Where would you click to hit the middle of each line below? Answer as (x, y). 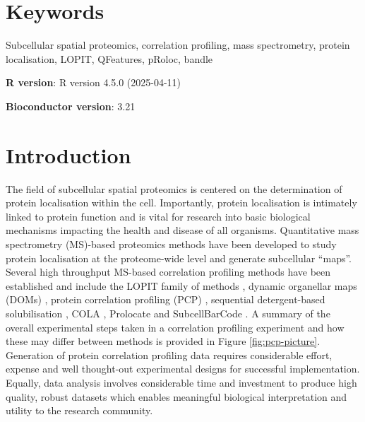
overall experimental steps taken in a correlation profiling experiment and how (175, 327)
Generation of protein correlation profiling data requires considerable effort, (169, 354)
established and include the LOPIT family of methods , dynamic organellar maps (181, 285)
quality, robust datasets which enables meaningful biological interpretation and (176, 396)
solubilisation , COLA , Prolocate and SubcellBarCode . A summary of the (168, 313)
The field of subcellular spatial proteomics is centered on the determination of (174, 188)
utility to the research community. (79, 410)
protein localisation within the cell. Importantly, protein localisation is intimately (181, 203)
